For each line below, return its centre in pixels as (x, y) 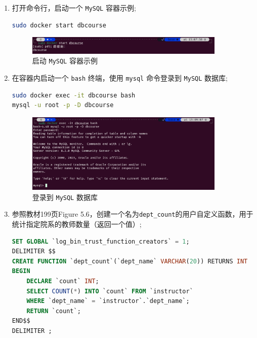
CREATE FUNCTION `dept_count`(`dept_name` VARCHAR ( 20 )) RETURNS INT (130, 261)
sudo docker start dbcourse (59, 25)
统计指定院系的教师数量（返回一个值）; (77, 224)
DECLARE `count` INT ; (63, 281)
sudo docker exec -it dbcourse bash (74, 95)
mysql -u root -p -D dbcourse (63, 105)
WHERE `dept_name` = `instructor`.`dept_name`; (108, 301)
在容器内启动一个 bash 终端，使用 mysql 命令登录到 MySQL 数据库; (120, 77)
